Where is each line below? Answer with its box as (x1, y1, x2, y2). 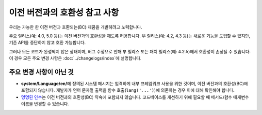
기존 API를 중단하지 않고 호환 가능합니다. (9, 40, 86, 45)
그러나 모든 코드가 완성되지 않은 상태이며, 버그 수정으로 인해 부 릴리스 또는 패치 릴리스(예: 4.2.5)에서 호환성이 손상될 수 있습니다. (9, 48, 251, 54)
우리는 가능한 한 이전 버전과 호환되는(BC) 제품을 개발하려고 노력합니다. (9, 24, 143, 30)
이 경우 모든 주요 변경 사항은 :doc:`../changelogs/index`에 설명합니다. (9, 56, 142, 61)
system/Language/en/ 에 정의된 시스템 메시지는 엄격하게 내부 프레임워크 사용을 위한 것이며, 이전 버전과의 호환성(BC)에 (21, 81, 248, 86)
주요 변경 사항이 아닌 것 (9, 68, 74, 76)
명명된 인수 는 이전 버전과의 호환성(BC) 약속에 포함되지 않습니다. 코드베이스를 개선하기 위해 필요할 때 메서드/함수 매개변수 (21, 94, 249, 100)
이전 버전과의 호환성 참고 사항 (9, 7, 119, 18)
